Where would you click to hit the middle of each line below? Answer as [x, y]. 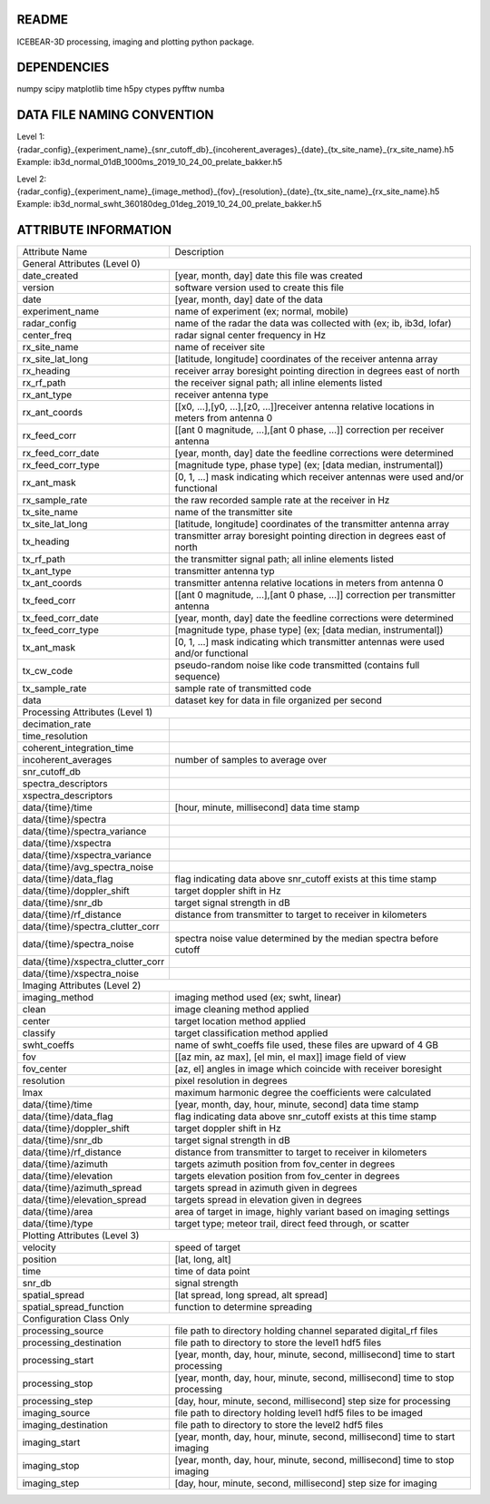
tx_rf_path [44, 560]
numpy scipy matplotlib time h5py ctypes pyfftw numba [121, 89]
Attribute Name [55, 252]
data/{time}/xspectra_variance [87, 855]
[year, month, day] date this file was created [269, 276]
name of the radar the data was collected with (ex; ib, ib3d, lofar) [314, 324]
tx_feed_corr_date [60, 619]
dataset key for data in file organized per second [279, 700]
